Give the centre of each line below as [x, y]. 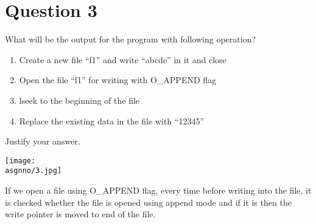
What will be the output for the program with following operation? [131, 39]
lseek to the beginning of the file [79, 100]
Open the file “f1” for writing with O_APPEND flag [118, 80]
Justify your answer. [43, 141]
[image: [20, 161]
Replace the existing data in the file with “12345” [111, 120]
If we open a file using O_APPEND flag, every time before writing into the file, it [158, 190]
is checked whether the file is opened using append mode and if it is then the [148, 202]
